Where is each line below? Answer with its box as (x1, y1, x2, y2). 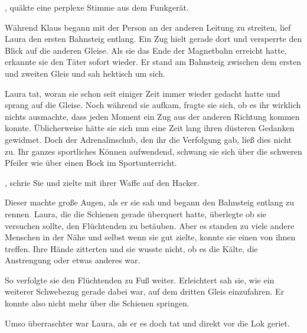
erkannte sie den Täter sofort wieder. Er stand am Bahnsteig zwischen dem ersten (5, 56, 302, 68)
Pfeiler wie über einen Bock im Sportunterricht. (5, 156, 177, 169)
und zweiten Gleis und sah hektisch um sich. (5, 67, 165, 79)
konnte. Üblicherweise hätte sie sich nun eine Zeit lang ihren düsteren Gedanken (5, 122, 295, 134)
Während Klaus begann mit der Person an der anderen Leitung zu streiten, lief (5, 21, 291, 33)
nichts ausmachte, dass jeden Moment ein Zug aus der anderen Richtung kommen (5, 110, 300, 122)
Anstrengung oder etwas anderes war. (5, 254, 141, 266)
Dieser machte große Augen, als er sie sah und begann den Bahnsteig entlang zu (5, 196, 295, 208)
